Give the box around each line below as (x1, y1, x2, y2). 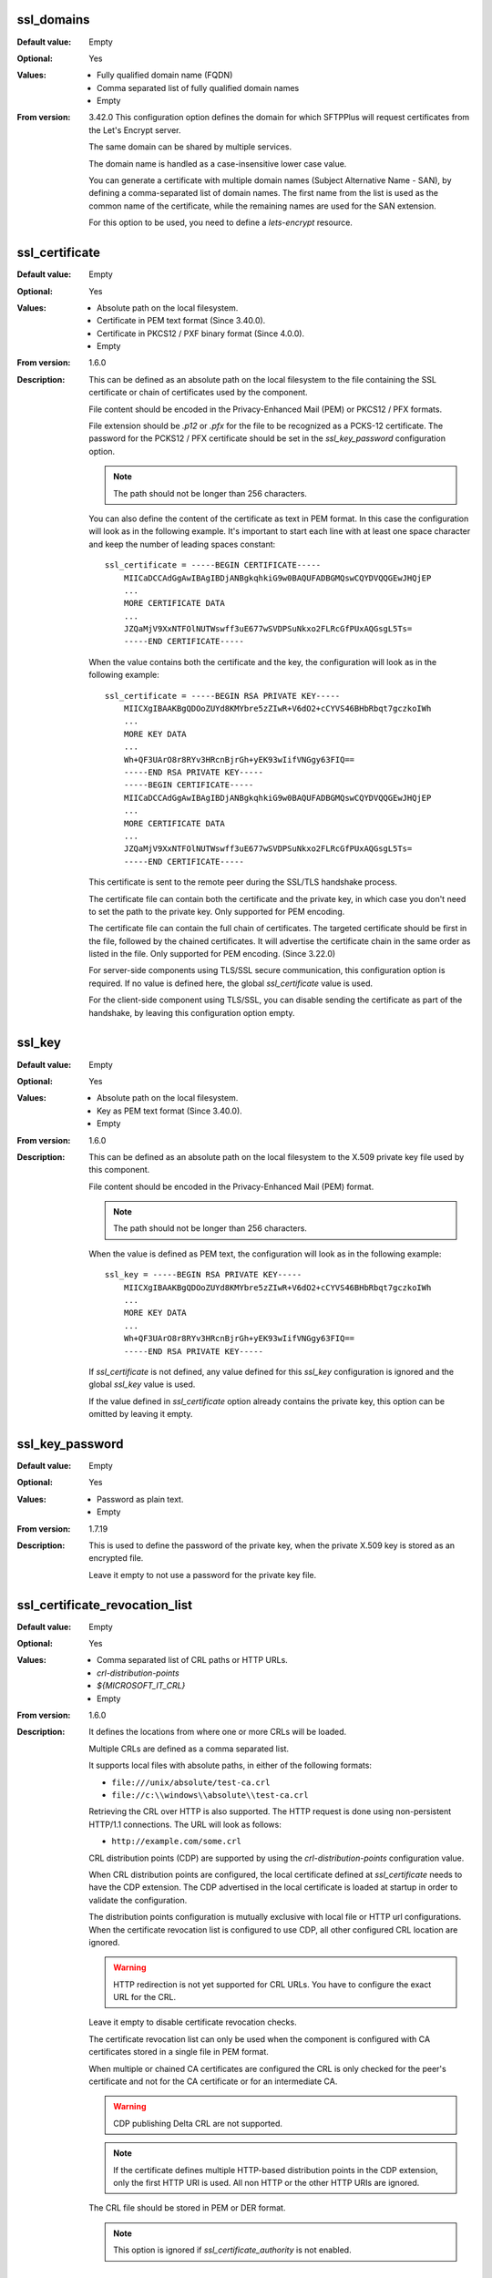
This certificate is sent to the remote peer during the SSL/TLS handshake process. (88, 877, 398, 888)
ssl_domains (16, 12, 90, 27)
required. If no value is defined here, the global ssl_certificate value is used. (88, 978, 374, 989)
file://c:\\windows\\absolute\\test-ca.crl (111, 1790, 309, 1800)
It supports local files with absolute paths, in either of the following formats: (88, 1760, 373, 1771)
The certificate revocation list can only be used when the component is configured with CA (88, 2033, 431, 2045)
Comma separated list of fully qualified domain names (97, 82, 300, 93)
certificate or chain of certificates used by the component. (88, 387, 309, 398)
